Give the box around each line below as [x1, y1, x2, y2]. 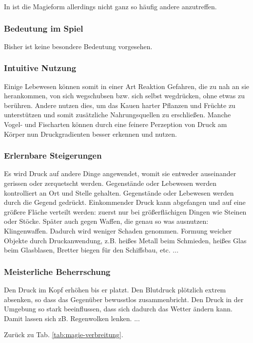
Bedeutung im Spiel [4, 22, 83, 34]
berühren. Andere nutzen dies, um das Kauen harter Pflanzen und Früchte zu [4, 100, 235, 110]
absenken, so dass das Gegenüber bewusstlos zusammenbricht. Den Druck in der [4, 294, 244, 304]
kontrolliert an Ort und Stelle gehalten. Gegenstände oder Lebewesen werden [4, 187, 234, 198]
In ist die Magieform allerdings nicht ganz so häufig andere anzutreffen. [4, 1, 217, 11]
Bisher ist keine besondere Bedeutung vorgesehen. [4, 41, 153, 51]
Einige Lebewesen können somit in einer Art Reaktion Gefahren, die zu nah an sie [4, 81, 250, 91]
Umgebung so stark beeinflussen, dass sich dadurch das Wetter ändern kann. [4, 304, 233, 314]
